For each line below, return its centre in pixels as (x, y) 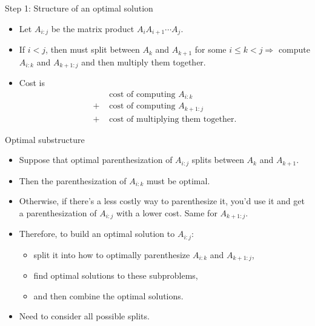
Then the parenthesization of (73, 180)
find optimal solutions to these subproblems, (116, 275)
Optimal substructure (45, 139)
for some (211, 49)
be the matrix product (93, 28)
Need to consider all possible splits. (84, 316)
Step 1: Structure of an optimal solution (79, 8)
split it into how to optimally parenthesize (112, 254)
